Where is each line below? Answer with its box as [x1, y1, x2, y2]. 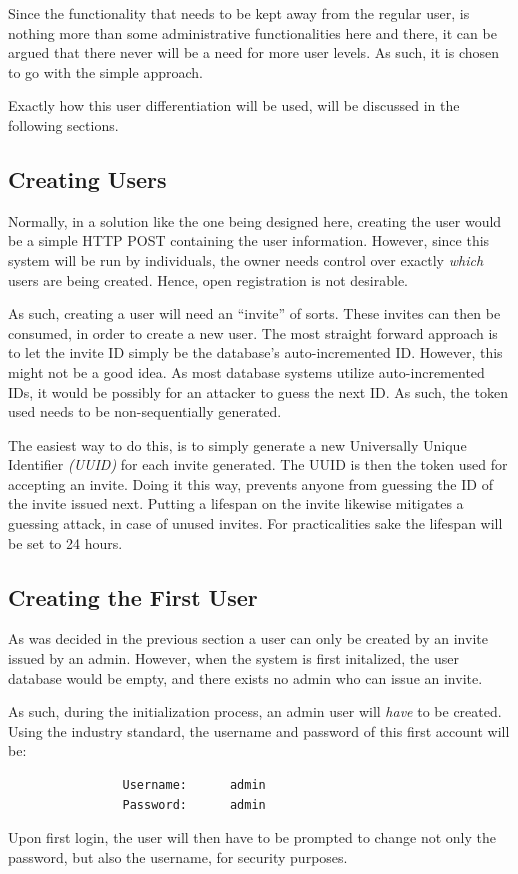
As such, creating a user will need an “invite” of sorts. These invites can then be [8, 303, 501, 324]
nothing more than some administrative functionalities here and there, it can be [8, 22, 497, 43]
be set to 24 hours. [8, 532, 123, 553]
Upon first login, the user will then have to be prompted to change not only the [8, 827, 496, 848]
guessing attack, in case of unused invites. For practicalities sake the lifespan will [8, 513, 503, 534]
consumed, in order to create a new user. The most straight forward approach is [8, 322, 498, 343]
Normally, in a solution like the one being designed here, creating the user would [8, 210, 502, 231]
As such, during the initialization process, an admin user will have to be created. [8, 701, 502, 722]
